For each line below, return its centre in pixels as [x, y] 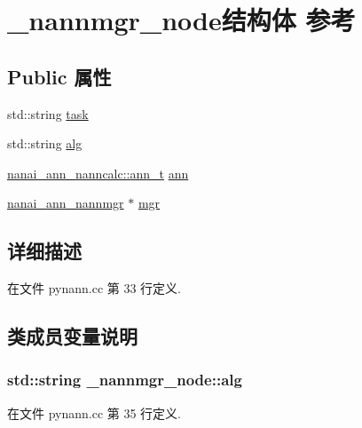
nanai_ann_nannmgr [66, 203]
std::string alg [45, 143]
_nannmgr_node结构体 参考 [181, 20]
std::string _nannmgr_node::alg [125, 380]
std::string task [48, 113]
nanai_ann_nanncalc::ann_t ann [98, 173]
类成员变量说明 [72, 336]
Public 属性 [59, 76]
